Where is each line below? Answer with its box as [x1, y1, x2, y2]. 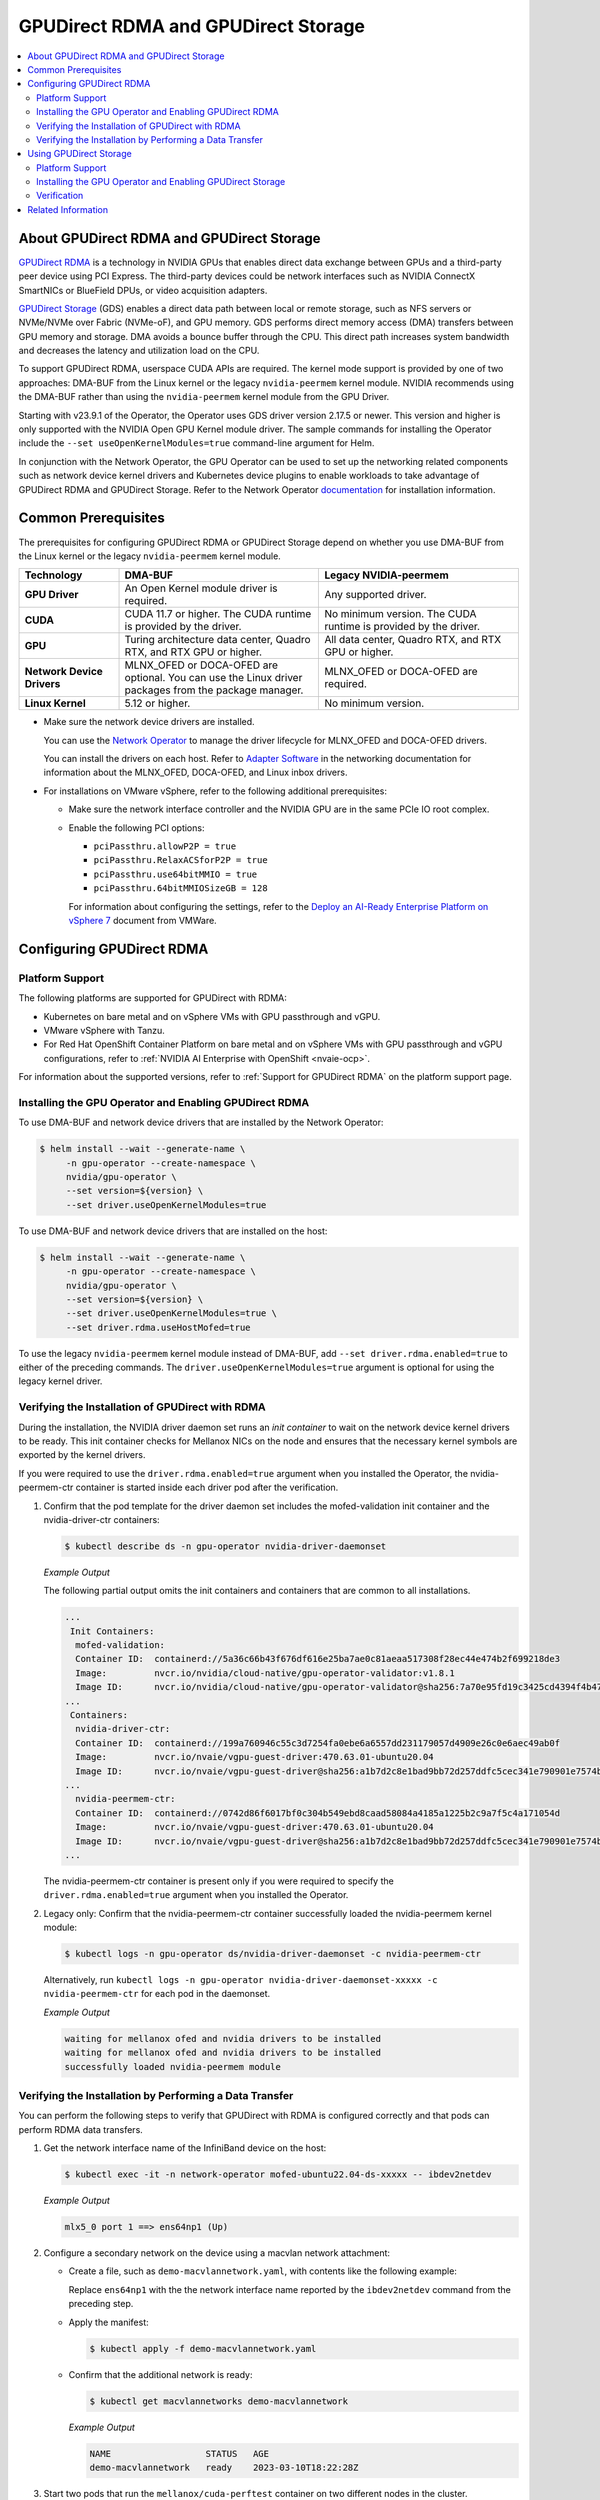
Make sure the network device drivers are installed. [43, 716, 255, 728]
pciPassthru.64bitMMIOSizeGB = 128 [93, 883, 269, 894]
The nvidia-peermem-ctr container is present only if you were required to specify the [43, 1875, 394, 1887]
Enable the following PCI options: [68, 821, 205, 834]
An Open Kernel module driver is [124, 581, 278, 595]
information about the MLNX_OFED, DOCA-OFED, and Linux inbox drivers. [43, 766, 348, 779]
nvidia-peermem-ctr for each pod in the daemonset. [43, 1988, 271, 2000]
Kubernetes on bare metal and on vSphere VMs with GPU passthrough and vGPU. [43, 1010, 381, 1022]
